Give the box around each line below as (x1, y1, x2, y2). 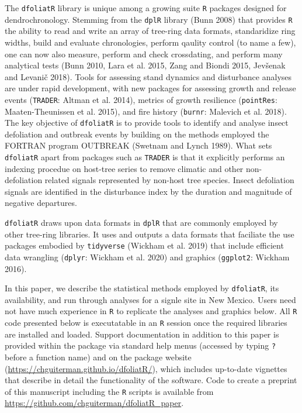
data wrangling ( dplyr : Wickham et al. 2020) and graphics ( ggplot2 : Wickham (5, 250, 290, 263)
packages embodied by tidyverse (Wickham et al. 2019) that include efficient (5, 239, 284, 252)
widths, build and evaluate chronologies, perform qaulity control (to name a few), (5, 36, 296, 48)
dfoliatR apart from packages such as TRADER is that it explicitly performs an (5, 151, 285, 163)
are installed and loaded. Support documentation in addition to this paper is (5, 328, 279, 340)
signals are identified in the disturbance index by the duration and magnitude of (5, 185, 292, 197)
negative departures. (5, 197, 77, 209)
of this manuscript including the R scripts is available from (5, 385, 214, 397)
